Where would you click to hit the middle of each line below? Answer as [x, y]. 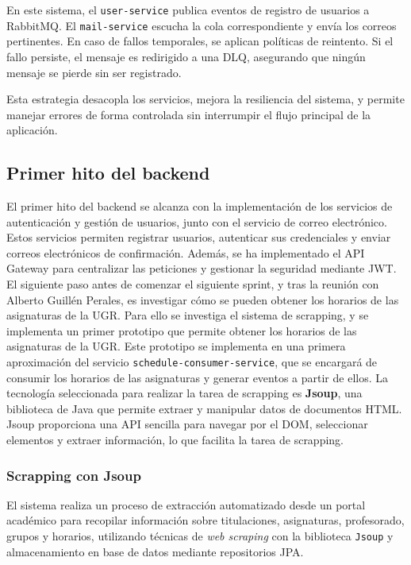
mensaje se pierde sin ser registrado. [94, 72]
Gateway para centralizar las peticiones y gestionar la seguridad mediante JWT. [202, 268]
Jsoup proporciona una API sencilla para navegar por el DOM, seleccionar [187, 424]
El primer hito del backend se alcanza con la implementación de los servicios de [200, 206]
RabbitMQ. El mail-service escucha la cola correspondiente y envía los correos [202, 25]
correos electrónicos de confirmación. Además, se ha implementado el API [186, 252]
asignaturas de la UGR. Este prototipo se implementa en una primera [176, 346]
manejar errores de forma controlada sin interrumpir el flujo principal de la [189, 114]
